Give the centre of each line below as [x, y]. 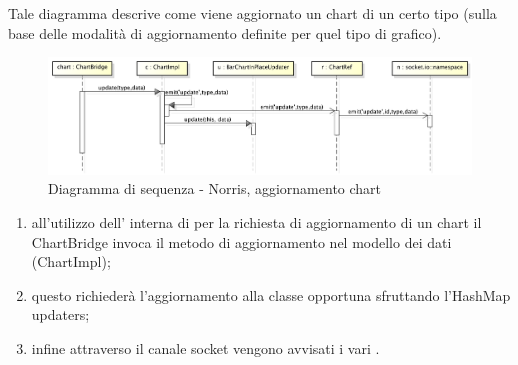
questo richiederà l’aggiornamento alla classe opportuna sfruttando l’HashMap [271, 294]
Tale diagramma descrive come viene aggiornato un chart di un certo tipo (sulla [252, 13]
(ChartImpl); [71, 261]
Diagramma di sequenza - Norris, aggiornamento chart [215, 188]
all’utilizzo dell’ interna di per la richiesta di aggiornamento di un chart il [256, 222]
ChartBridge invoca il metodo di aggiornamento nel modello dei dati [241, 241]
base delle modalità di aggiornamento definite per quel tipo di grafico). [225, 32]
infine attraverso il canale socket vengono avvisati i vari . [205, 348]
